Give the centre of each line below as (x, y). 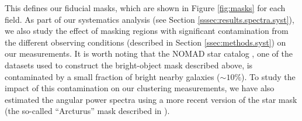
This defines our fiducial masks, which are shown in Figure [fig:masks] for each (145, 8)
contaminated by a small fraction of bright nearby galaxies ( (112, 76)
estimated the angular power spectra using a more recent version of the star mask (151, 99)
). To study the (268, 76)
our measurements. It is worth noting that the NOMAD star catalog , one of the (149, 53)
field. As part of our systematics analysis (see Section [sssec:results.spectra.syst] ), (150, 19)
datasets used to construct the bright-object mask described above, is (129, 65)
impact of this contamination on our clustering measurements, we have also (140, 88)
